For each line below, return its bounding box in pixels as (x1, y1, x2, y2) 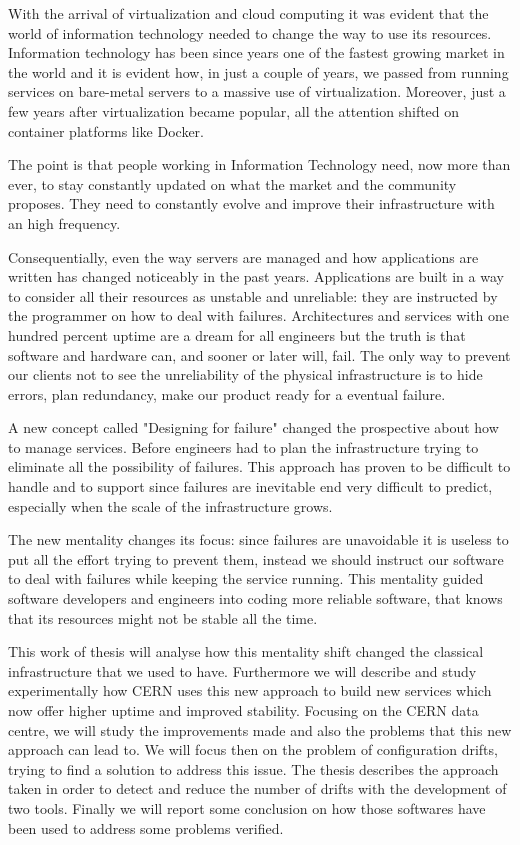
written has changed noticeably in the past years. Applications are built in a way (8, 266, 504, 287)
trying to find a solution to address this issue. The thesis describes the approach (8, 758, 499, 779)
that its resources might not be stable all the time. (8, 607, 318, 628)
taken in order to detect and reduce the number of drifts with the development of (8, 778, 507, 799)
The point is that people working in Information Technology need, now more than (8, 154, 511, 175)
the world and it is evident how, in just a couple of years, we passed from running (8, 61, 509, 82)
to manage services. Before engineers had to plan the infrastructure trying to (8, 436, 479, 457)
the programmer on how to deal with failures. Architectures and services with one (8, 305, 510, 326)
